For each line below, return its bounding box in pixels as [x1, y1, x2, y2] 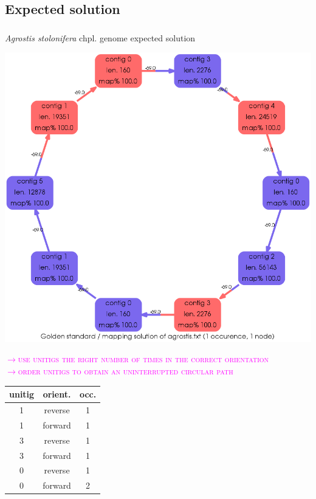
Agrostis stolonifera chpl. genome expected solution [5, 31, 196, 44]
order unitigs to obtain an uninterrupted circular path [18, 365, 233, 377]
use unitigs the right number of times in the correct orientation [18, 353, 269, 365]
